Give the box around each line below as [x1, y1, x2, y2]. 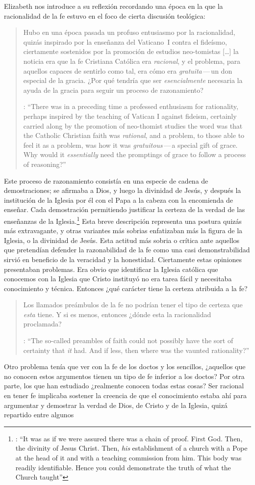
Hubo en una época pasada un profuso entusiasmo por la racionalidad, [23, 27, 235, 37]
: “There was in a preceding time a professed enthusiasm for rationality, [23, 101, 238, 111]
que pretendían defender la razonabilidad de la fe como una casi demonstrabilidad [4, 244, 250, 255]
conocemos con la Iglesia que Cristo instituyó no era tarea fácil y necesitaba [4, 273, 232, 284]
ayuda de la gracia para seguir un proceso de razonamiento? [23, 84, 204, 95]
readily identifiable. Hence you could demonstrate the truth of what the [15, 462, 231, 472]
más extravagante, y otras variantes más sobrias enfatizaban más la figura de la [4, 225, 243, 236]
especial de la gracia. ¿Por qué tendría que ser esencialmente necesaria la [23, 75, 243, 85]
